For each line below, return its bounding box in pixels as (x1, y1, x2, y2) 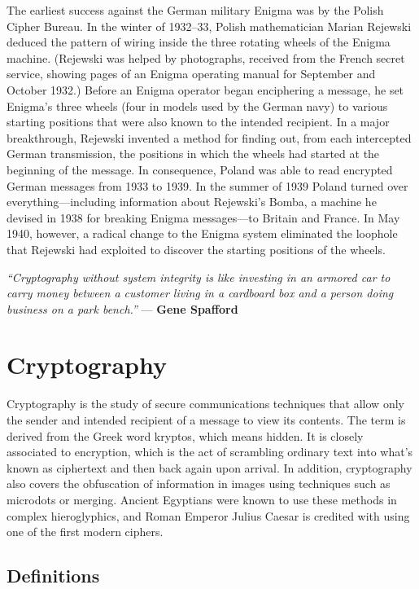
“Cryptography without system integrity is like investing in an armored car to (7, 268, 391, 285)
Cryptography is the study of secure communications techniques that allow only (7, 395, 404, 412)
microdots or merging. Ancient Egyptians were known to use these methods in (7, 490, 397, 508)
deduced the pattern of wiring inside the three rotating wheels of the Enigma (7, 33, 391, 51)
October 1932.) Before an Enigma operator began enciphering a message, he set (7, 81, 404, 98)
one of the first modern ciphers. (7, 523, 164, 540)
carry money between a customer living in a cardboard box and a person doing (7, 284, 394, 301)
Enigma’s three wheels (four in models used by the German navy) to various (7, 97, 388, 114)
